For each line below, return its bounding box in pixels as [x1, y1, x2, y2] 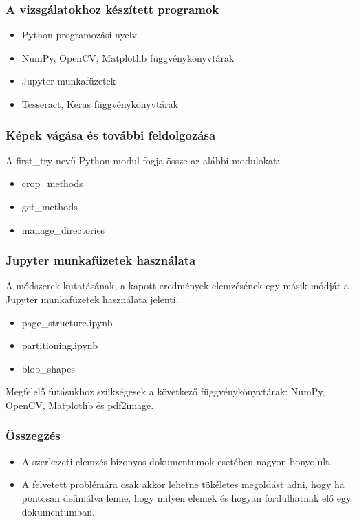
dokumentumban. [21, 504, 95, 518]
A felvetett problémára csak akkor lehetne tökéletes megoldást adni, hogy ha [21, 477, 345, 491]
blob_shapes [21, 361, 75, 375]
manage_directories [21, 222, 105, 236]
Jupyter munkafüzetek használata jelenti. [6, 292, 179, 306]
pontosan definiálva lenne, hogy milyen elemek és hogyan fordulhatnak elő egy [21, 490, 351, 505]
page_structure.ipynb [21, 315, 113, 329]
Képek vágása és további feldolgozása [6, 126, 216, 143]
